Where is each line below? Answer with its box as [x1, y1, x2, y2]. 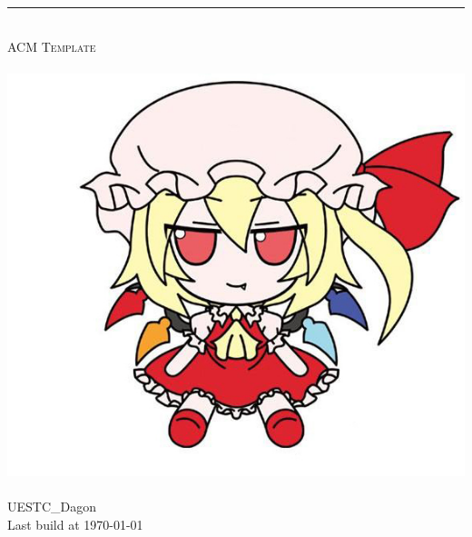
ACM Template [7, 37, 96, 56]
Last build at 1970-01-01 [7, 515, 143, 534]
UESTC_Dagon [7, 497, 97, 516]
